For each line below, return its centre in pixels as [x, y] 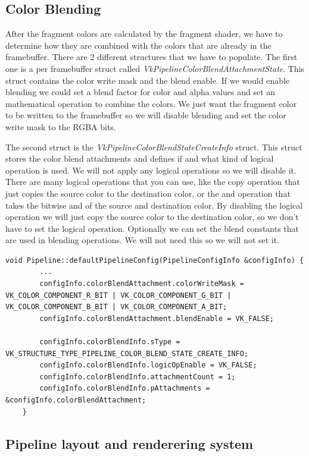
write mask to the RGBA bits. [61, 126]
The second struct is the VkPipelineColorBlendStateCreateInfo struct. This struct [154, 147]
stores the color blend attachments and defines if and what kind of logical [140, 158]
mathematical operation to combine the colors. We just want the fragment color [151, 103]
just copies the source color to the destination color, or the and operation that [148, 193]
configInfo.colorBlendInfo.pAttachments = [125, 389]
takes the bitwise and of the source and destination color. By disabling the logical [154, 205]
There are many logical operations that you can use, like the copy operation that [153, 182]
